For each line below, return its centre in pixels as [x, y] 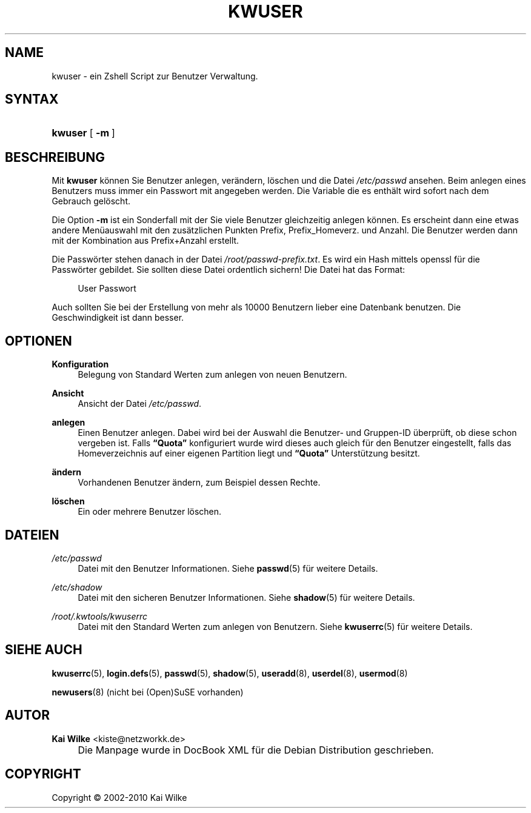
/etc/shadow [77, 587]
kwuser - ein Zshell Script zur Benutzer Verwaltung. [155, 76]
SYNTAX [32, 99]
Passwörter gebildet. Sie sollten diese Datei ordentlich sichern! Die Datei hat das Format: [229, 270]
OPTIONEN [38, 341]
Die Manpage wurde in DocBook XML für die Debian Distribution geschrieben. [256, 750]
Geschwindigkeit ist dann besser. [118, 318]
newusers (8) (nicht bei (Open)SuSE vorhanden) [148, 692]
